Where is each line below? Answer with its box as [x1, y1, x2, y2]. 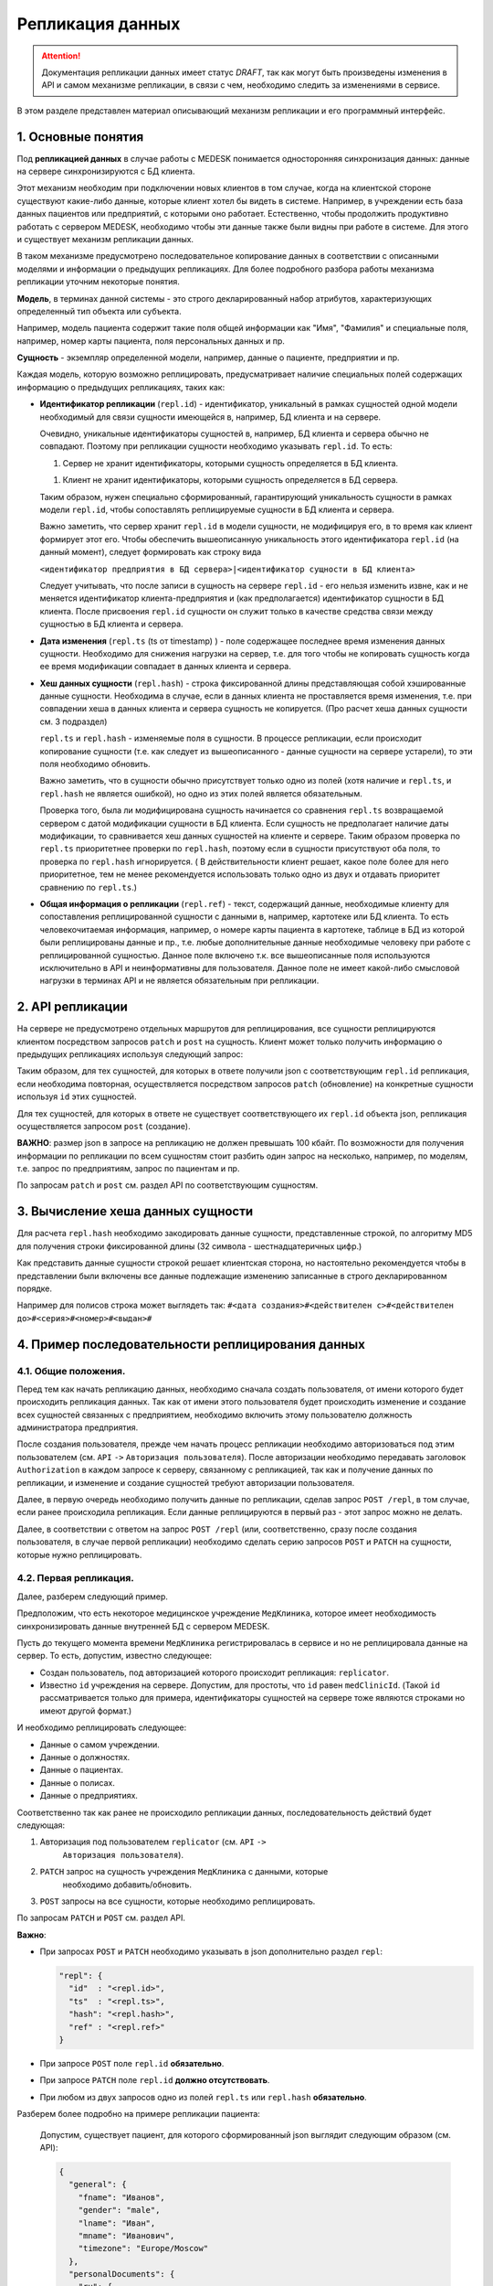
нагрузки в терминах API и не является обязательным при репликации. [39, 975, 320, 987]
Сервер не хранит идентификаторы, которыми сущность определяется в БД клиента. [62, 457, 399, 468]
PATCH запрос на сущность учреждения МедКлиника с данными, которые [39, 1866, 329, 1877]
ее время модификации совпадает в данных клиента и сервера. [39, 661, 292, 672]
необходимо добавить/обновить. [62, 1879, 192, 1890]
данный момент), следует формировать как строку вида [39, 547, 262, 558]
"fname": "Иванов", [78, 2192, 166, 2203]
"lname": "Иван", [78, 2217, 156, 2228]
